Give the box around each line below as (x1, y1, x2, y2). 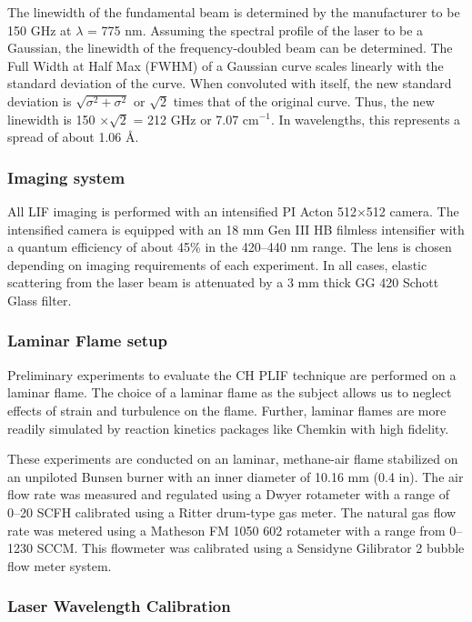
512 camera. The (366, 201, 459, 220)
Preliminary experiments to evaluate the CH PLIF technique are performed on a (7, 365, 457, 384)
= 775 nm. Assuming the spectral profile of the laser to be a (86, 20, 424, 39)
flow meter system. (7, 556, 112, 575)
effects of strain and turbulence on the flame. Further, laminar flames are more (7, 400, 447, 419)
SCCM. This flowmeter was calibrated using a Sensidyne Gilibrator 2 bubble (36, 538, 465, 557)
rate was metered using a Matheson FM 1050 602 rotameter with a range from (7, 520, 446, 539)
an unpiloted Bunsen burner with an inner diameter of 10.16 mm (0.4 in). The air (7, 466, 464, 486)
